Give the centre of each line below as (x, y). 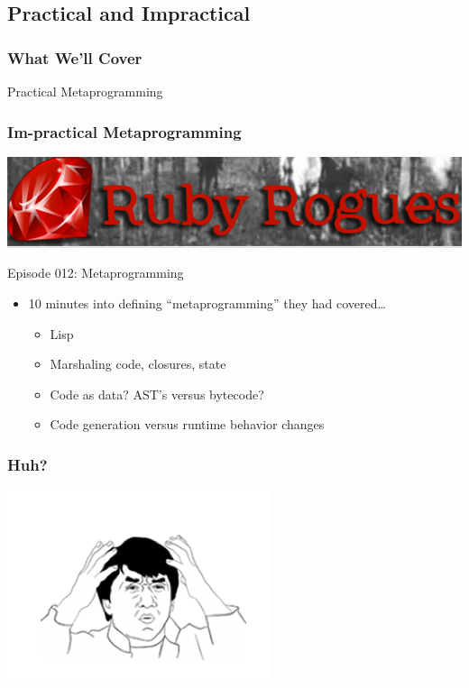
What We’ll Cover (75, 57)
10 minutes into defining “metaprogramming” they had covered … (207, 303)
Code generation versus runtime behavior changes (187, 424)
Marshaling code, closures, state (138, 364)
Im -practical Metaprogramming (124, 131)
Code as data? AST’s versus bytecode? (157, 394)
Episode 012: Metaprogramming (96, 273)
